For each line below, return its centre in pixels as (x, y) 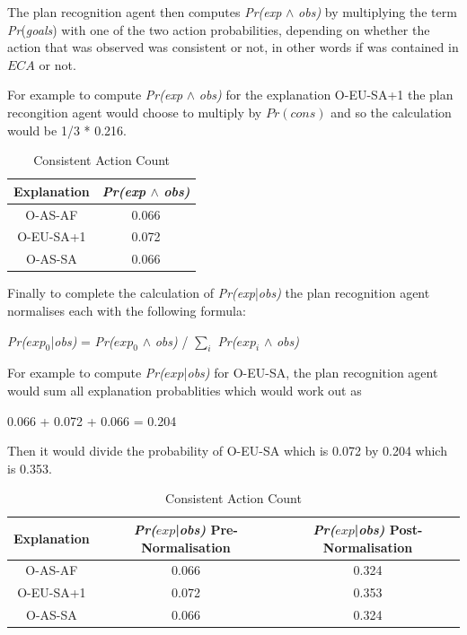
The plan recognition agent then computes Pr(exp (145, 12)
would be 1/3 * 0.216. (67, 130)
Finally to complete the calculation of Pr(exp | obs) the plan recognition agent (219, 293)
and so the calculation (391, 112)
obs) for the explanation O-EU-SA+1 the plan (326, 95)
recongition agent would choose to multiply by (135, 112)
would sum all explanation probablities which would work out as (185, 390)
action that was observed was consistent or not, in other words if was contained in (233, 47)
